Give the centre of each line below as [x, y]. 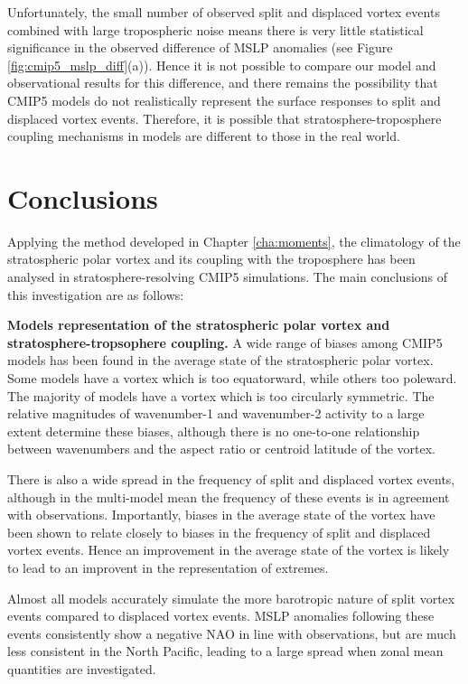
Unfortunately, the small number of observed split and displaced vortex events [224, 12]
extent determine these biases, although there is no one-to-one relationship [214, 431]
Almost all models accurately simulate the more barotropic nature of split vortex [231, 598]
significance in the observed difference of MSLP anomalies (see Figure [200, 47]
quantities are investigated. [82, 668]
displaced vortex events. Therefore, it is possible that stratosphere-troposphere [225, 118]
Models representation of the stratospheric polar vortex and [199, 325]
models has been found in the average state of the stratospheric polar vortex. [220, 360]
